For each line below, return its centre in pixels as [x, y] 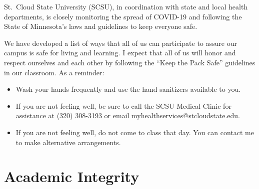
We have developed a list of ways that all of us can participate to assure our [120, 43]
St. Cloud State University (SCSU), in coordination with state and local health [126, 6]
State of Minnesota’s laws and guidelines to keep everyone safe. [101, 26]
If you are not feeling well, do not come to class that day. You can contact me [135, 132]
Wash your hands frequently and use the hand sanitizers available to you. [128, 89]
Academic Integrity [72, 176]
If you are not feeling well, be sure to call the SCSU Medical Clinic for [123, 105]
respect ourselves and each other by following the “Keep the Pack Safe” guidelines [130, 62]
